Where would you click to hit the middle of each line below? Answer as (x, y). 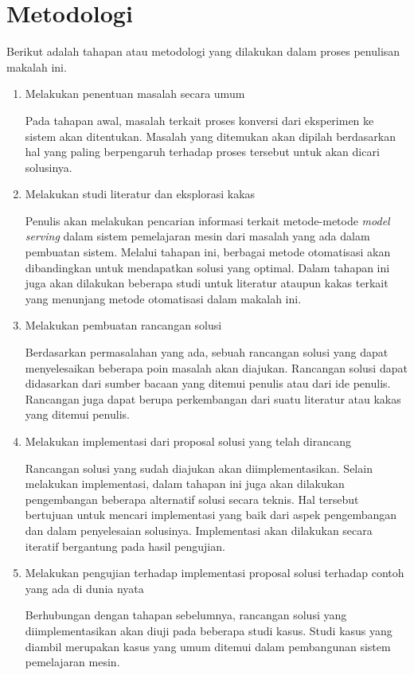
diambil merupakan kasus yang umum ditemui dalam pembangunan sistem (208, 646)
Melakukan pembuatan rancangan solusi (123, 325)
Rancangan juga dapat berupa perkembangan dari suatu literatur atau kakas (213, 398)
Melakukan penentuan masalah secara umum (135, 94)
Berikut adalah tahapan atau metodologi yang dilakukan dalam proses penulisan (203, 51)
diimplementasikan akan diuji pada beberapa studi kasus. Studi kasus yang (209, 630)
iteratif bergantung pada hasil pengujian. (125, 546)
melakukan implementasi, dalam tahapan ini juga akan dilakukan (185, 484)
